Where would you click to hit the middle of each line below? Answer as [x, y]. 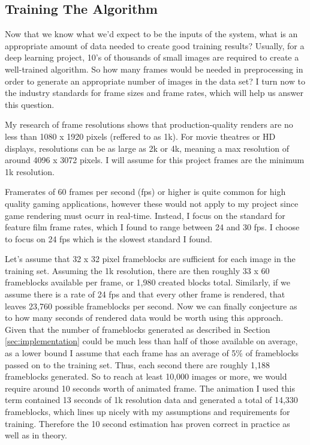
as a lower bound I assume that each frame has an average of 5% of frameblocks [152, 353]
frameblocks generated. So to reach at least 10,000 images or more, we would [146, 376]
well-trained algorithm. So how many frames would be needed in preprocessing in [154, 69]
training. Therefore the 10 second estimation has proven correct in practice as [148, 423]
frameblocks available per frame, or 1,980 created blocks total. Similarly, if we [148, 282]
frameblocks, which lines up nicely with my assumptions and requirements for [148, 412]
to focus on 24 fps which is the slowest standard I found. [109, 238]
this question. [30, 104]
